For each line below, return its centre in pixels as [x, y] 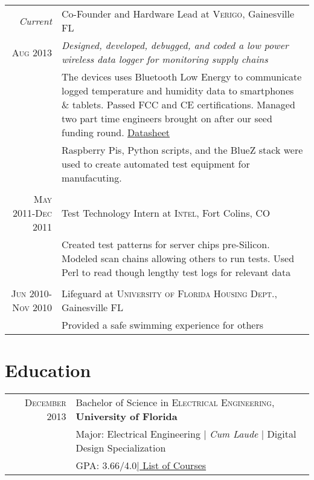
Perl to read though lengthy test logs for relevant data [176, 272]
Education [48, 370]
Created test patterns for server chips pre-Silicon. [166, 244]
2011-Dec [32, 213]
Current [35, 21]
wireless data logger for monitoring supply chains [165, 59]
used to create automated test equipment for [156, 164]
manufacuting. [92, 178]
